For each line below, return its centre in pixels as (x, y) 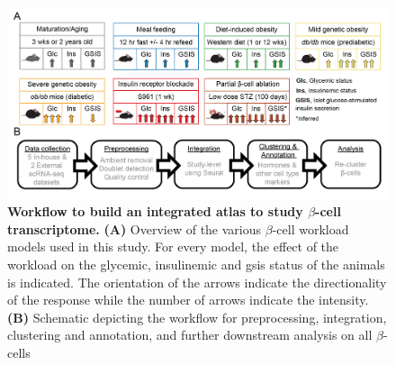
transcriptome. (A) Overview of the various (135, 228)
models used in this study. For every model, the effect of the (173, 246)
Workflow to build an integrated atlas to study (155, 211)
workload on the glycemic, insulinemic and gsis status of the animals (196, 264)
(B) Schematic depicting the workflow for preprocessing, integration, (197, 317)
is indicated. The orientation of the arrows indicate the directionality (197, 282)
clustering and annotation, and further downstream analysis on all (190, 335)
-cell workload (310, 228)
